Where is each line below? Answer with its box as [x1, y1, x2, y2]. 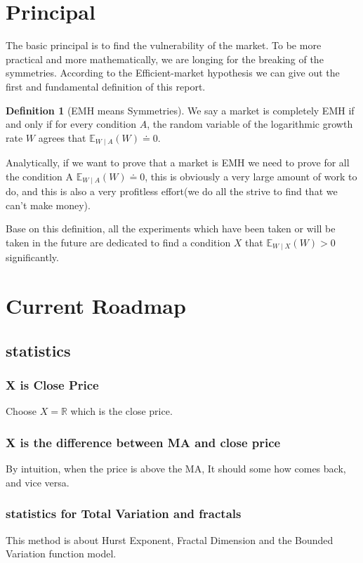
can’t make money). [6, 197, 91, 212]
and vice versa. [6, 475, 70, 489]
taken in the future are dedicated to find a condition [6, 234, 231, 249]
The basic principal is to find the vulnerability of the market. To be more [6, 38, 322, 53]
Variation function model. [6, 546, 117, 561]
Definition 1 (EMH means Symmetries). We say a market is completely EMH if [6, 102, 355, 117]
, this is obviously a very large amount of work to [145, 168, 357, 183]
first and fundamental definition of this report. [6, 79, 206, 93]
